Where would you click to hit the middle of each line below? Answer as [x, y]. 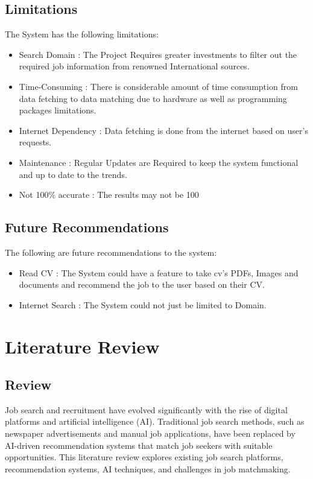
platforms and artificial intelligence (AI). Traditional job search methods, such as [155, 421]
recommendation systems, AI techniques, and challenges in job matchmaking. [148, 468]
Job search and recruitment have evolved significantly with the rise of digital [146, 409]
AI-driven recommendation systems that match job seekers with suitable [139, 445]
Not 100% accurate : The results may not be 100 [109, 195]
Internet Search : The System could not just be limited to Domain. [143, 304]
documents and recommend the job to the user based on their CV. [142, 284]
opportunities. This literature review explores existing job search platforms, [144, 457]
